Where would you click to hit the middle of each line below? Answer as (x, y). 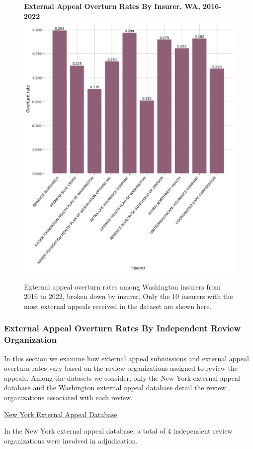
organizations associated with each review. (68, 397)
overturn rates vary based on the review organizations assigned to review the (121, 368)
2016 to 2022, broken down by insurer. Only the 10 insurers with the (128, 296)
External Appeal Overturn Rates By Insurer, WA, (112, 6)
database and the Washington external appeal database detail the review (115, 387)
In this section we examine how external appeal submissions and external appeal (126, 358)
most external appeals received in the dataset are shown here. (118, 306)
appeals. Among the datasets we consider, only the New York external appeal (122, 377)
